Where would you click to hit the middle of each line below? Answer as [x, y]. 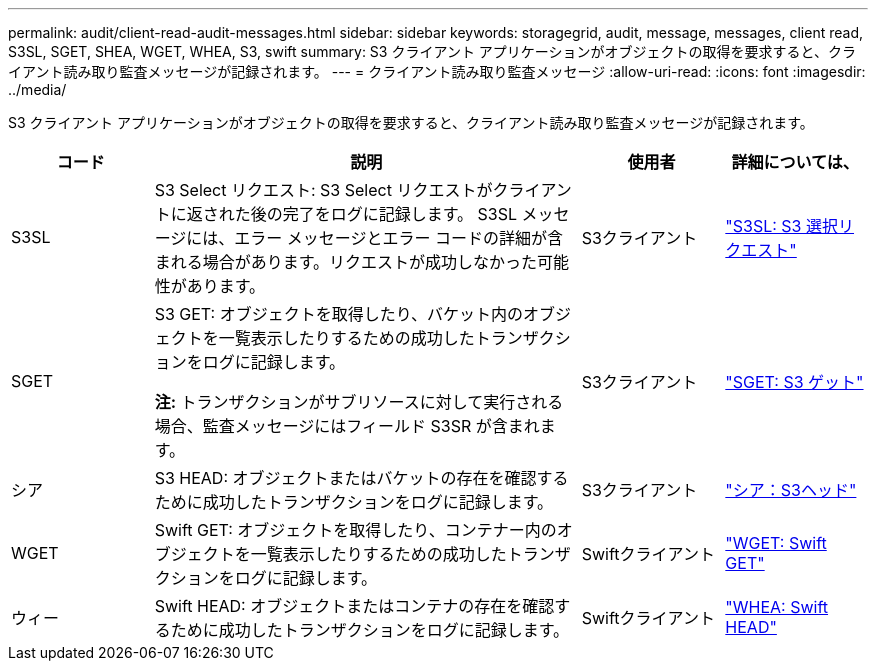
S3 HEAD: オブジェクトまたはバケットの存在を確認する [361, 478]
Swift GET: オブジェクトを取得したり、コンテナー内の [355, 530]
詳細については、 [795, 162]
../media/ [37, 89]
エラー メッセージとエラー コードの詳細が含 [399, 238]
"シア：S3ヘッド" [791, 490]
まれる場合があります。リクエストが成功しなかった [346, 262]
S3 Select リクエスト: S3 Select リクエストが [323, 190]
